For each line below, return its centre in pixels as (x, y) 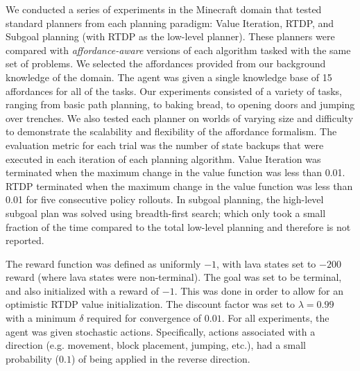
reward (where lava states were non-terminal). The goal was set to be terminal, (174, 277)
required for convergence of (144, 318)
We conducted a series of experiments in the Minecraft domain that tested (164, 9)
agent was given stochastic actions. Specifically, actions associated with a (161, 331)
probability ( (33, 358)
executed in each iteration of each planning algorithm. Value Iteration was (163, 158)
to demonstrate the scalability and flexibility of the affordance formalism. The (171, 131)
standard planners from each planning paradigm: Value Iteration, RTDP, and (170, 23)
